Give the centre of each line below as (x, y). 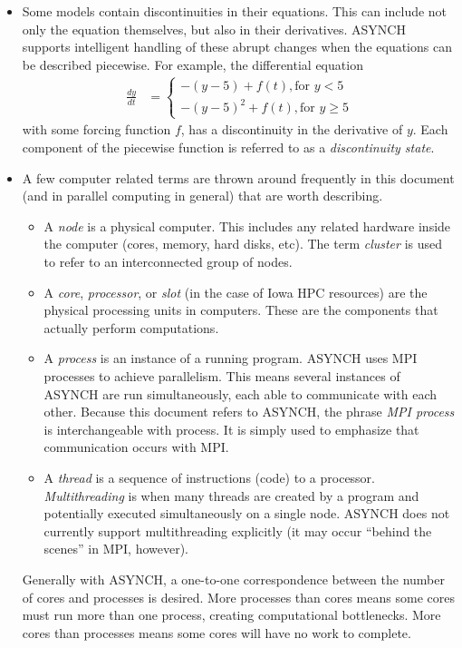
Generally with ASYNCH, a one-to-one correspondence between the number (233, 579)
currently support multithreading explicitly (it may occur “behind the (238, 530)
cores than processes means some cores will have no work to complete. (217, 632)
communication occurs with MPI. (136, 447)
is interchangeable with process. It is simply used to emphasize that (231, 429)
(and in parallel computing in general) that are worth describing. (202, 196)
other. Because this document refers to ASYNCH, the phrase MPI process (249, 412)
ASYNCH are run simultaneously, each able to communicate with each (241, 393)
